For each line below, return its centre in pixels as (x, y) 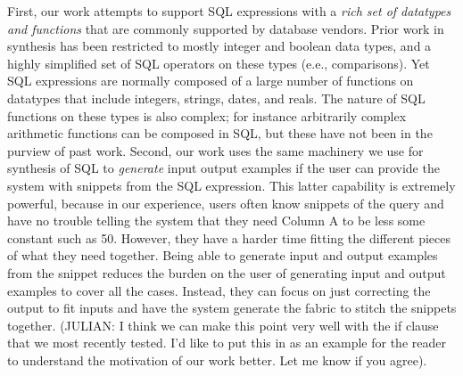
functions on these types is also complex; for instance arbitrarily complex (207, 115)
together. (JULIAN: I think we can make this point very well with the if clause (223, 325)
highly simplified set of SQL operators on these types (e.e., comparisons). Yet (219, 63)
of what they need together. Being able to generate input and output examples (223, 255)
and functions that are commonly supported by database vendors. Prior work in (226, 28)
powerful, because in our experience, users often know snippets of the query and (226, 203)
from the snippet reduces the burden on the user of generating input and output (227, 272)
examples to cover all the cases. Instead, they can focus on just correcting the (219, 290)
